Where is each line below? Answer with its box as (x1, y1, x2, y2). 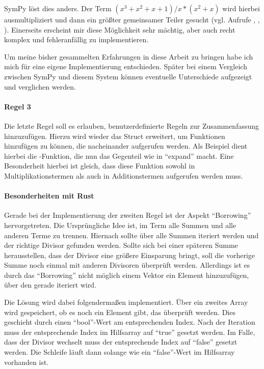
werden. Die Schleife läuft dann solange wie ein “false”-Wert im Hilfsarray (4, 347, 235, 357)
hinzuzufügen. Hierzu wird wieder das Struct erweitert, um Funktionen (4, 130, 225, 141)
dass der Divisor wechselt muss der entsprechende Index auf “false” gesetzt (4, 336, 237, 347)
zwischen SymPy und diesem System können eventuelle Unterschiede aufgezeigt (4, 71, 252, 81)
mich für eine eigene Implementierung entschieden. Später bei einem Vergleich (4, 61, 247, 72)
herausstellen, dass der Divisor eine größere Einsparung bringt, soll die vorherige (4, 249, 255, 260)
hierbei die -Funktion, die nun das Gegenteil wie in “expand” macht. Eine (4, 150, 234, 161)
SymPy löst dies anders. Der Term (4, 3, 112, 13)
